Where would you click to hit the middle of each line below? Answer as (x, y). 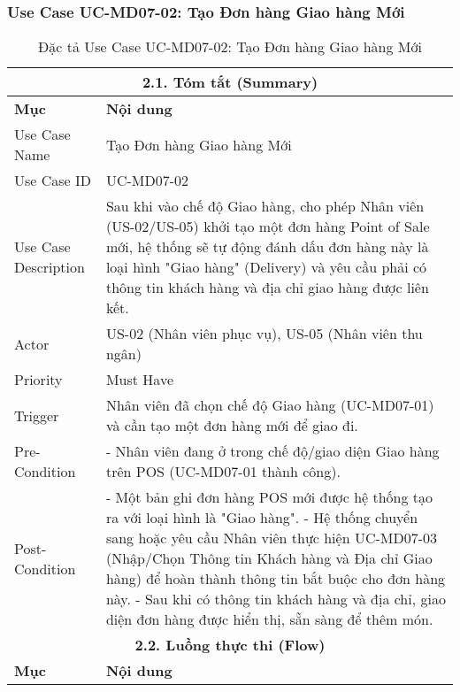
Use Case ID (53, 181)
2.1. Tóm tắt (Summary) (230, 82)
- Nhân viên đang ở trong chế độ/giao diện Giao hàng (272, 451)
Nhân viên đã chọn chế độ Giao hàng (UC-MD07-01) (270, 405)
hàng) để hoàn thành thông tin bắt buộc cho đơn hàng (276, 579)
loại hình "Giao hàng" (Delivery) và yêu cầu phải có (266, 267)
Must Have (139, 380)
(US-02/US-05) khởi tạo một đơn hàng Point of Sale (268, 227)
